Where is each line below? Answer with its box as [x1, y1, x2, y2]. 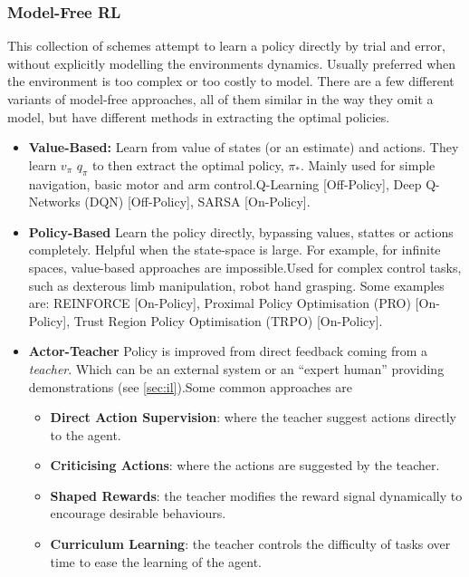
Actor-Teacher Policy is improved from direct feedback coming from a [28, 341, 427, 361]
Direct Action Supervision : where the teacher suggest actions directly [50, 408, 456, 427]
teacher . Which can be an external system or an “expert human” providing [28, 359, 445, 378]
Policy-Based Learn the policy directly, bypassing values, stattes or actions [28, 222, 454, 241]
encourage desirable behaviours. [50, 504, 226, 523]
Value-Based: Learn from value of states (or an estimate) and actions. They [28, 138, 459, 157]
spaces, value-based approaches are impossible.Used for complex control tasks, [28, 257, 462, 276]
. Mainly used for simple [300, 155, 435, 174]
